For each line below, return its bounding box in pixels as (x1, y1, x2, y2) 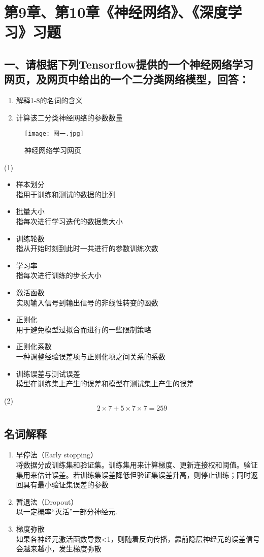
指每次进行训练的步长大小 (16, 270, 102, 281)
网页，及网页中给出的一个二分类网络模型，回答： (4, 71, 249, 87)
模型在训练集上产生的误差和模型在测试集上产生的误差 (16, 378, 194, 389)
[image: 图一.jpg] (24, 130, 84, 138)
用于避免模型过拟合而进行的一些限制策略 (16, 324, 151, 334)
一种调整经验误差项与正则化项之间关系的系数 (16, 351, 166, 361)
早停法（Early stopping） (16, 449, 97, 460)
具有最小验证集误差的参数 (23, 479, 109, 490)
